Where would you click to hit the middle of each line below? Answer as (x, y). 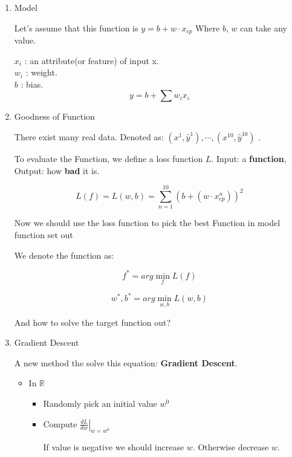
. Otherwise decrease (231, 447)
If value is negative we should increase (114, 447)
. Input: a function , (249, 159)
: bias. (32, 84)
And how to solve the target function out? (92, 322)
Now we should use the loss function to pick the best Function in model (147, 223)
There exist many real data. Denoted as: (89, 137)
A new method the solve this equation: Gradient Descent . (126, 362)
